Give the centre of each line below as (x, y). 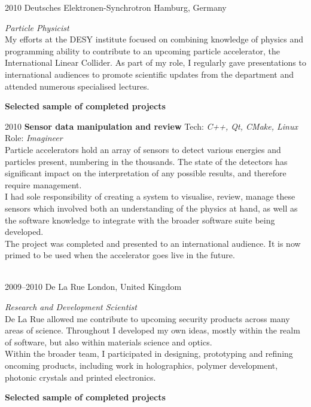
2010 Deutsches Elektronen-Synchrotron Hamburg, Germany (116, 7)
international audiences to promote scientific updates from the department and (150, 74)
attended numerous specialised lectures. (77, 86)
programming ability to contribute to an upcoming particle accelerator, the (142, 51)
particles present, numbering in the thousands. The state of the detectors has (146, 161)
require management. (43, 184)
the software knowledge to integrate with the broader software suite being (140, 220)
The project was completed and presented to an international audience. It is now (153, 243)
